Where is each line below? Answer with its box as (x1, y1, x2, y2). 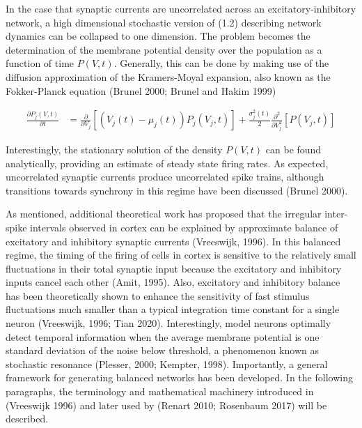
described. (6, 411, 49, 426)
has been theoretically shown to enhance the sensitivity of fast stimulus (6, 288, 310, 303)
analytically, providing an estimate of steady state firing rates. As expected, (6, 155, 329, 170)
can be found (265, 142, 322, 156)
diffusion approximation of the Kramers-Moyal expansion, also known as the (6, 69, 331, 84)
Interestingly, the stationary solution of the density (6, 142, 223, 156)
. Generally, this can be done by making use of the (113, 56, 329, 70)
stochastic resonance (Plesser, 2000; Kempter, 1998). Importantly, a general (6, 356, 328, 371)
